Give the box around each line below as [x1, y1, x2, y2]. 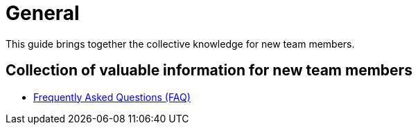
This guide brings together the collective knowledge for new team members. [6, 37, 355, 50]
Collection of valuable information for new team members [6, 62, 412, 80]
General [6, 1, 80, 25]
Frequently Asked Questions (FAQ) [33, 91, 191, 103]
